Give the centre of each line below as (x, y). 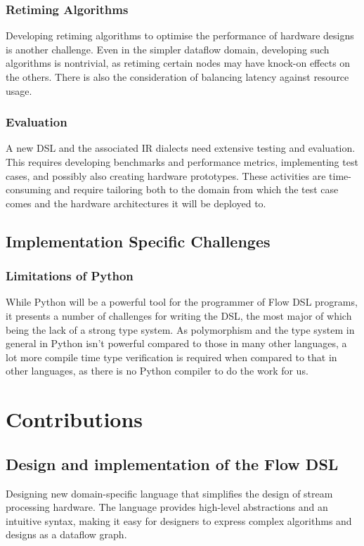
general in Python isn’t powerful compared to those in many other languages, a (176, 343)
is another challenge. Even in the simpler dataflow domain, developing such (168, 49)
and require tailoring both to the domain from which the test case (196, 189)
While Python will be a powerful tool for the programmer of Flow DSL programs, (182, 302)
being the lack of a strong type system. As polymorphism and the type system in (180, 329)
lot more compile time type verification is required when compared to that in (171, 357)
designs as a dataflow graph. (66, 534)
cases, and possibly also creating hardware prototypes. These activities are (166, 175)
